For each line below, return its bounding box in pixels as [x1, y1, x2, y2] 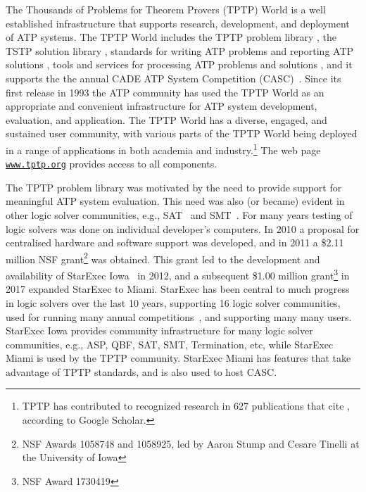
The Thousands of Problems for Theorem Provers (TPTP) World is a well [6, 2, 326, 16]
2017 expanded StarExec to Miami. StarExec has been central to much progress [6, 282, 350, 296]
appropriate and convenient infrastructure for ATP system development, [6, 99, 317, 113]
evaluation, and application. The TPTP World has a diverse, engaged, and [6, 112, 327, 127]
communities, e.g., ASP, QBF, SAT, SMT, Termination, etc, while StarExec [6, 336, 334, 351]
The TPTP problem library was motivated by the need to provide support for [6, 179, 342, 194]
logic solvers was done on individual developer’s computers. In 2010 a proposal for [6, 221, 360, 236]
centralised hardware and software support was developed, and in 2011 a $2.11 [6, 235, 344, 250]
